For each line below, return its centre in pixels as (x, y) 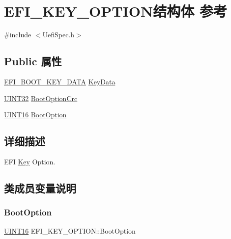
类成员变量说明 (40, 188)
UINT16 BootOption (35, 115)
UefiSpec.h (58, 35)
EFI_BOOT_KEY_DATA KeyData (60, 81)
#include (18, 35)
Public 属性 (33, 61)
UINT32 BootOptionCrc (41, 98)
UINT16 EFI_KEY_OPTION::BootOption (70, 230)
